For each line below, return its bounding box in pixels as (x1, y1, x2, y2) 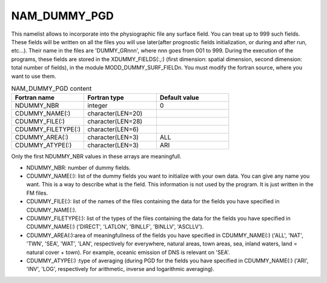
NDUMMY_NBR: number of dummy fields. (26, 164, 131, 171)
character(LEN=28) (87, 117, 142, 126)
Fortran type (87, 94, 124, 102)
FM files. (26, 189, 48, 197)
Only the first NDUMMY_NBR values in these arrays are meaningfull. (11, 153, 182, 160)
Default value (159, 94, 199, 102)
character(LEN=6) (87, 125, 139, 134)
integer (87, 102, 108, 110)
